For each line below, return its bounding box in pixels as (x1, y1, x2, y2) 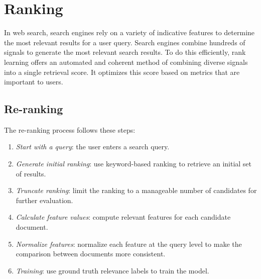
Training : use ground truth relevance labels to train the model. (16, 265, 209, 275)
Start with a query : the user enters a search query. (16, 141, 170, 152)
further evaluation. (16, 195, 73, 205)
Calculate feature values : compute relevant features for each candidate (16, 212, 231, 222)
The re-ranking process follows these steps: (4, 124, 136, 135)
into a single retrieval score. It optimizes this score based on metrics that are (4, 66, 240, 77)
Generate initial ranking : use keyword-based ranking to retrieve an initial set (16, 158, 252, 169)
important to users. (4, 76, 63, 87)
